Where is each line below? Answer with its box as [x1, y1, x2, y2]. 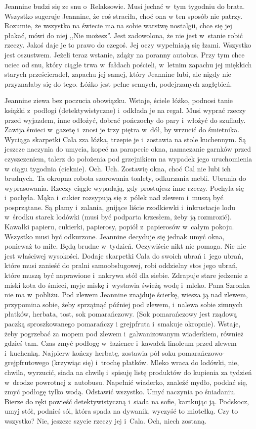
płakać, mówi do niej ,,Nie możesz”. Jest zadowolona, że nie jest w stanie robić [4, 30, 243, 40]
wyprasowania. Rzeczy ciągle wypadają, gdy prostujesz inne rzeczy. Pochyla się [4, 182, 244, 193]
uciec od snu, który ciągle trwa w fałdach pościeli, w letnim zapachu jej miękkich [4, 59, 252, 69]
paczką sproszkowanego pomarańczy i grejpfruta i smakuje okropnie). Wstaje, [4, 319, 241, 328]
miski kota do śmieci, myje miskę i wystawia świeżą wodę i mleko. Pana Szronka [4, 279, 250, 290]
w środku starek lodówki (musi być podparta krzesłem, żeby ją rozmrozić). [4, 212, 232, 222]
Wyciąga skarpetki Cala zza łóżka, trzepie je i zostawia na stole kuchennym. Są [4, 134, 246, 144]
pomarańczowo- [178, 347, 225, 358]
